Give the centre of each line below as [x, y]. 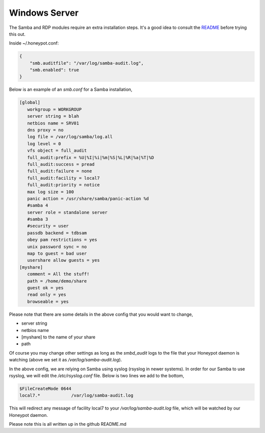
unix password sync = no [57, 247]
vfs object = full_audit [57, 151]
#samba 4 [38, 205]
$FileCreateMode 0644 [45, 388]
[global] [30, 102]
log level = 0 [44, 144]
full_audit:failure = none [60, 171]
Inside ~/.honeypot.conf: [34, 43]
